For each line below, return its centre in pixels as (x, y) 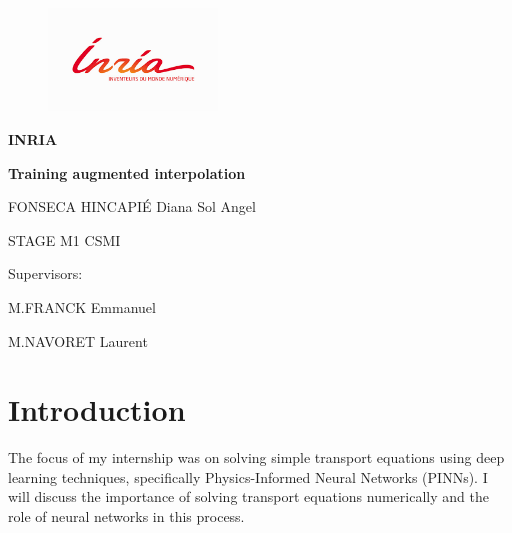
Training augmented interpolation (127, 172)
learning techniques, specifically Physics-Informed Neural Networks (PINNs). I (248, 476)
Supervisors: (45, 273)
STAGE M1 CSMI (64, 239)
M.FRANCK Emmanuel (82, 306)
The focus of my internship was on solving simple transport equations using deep (256, 457)
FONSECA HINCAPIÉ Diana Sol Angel (132, 206)
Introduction (97, 409)
